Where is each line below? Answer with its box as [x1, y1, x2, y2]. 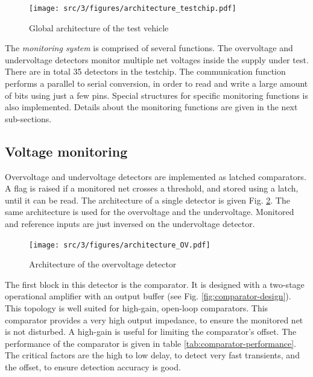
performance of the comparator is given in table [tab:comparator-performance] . [5, 337, 297, 349]
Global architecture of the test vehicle [29, 21, 169, 34]
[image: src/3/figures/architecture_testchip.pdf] [29, 4, 236, 13]
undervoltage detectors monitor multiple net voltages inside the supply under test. [5, 53, 309, 66]
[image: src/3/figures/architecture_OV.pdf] [29, 240, 210, 249]
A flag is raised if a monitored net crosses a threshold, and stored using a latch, [5, 182, 299, 195]
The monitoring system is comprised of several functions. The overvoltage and [5, 42, 293, 54]
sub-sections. [5, 112, 52, 125]
